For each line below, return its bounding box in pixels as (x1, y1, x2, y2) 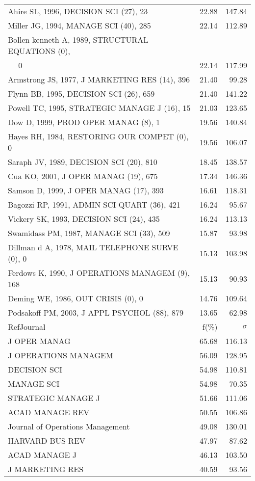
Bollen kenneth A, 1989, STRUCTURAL (8, 34, 149, 45)
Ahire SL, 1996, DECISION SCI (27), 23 (8, 5, 148, 17)
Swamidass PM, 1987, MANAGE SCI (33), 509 (8, 227, 170, 239)
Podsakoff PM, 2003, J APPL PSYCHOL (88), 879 (8, 307, 183, 318)
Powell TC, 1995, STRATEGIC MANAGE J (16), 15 (8, 102, 191, 113)
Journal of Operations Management (8, 421, 130, 432)
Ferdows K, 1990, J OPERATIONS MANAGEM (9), (8, 267, 190, 278)
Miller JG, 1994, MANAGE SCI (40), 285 (8, 20, 151, 31)
